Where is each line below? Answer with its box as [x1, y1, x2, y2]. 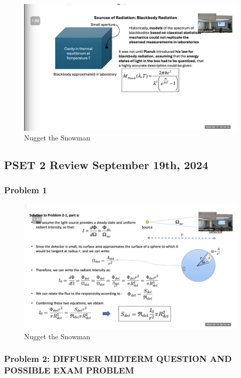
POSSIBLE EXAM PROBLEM [4, 364, 134, 376]
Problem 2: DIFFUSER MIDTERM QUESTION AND [4, 352, 232, 365]
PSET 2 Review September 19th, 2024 [4, 157, 208, 173]
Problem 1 [4, 183, 47, 196]
